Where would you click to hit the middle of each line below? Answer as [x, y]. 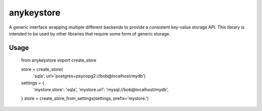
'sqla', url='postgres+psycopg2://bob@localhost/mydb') [89, 76]
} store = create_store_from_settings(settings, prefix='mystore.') [85, 98]
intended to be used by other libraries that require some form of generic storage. [90, 33]
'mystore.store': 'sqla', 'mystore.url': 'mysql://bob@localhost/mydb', [101, 89]
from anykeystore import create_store [59, 60]
